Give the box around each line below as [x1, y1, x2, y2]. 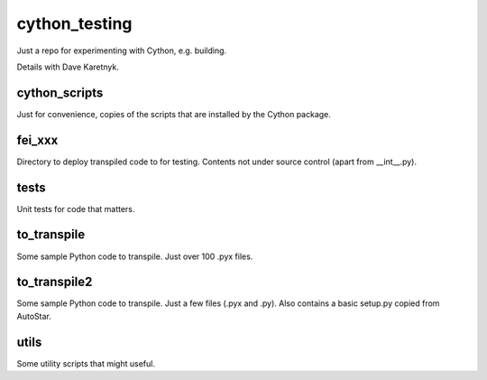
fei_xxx [16, 132, 59, 148]
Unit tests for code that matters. [16, 203, 135, 214]
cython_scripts [16, 85, 104, 100]
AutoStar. [16, 310, 51, 321]
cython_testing [16, 14, 133, 33]
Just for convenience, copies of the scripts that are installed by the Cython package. [16, 108, 331, 119]
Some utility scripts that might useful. [16, 357, 155, 369]
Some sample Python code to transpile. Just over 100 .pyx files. [16, 251, 253, 262]
